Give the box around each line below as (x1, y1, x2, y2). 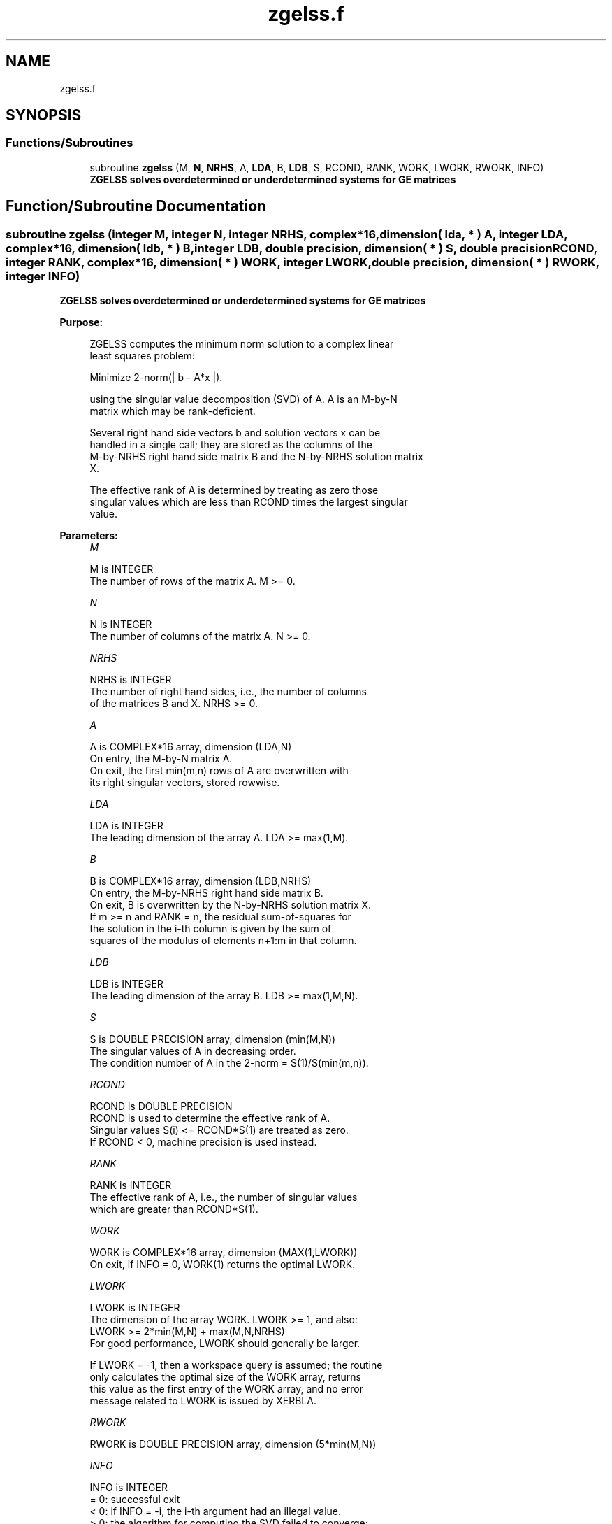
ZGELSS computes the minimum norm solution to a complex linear (89, 338, 394, 350)
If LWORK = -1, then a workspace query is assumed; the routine (89, 1359, 383, 1372)
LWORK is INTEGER (89, 1302, 180, 1314)
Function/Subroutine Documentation (6, 197, 267, 215)
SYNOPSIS (6, 106, 82, 124)
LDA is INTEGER (89, 820, 163, 832)
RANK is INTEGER (89, 1179, 172, 1192)
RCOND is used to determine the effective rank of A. (89, 1112, 330, 1125)
